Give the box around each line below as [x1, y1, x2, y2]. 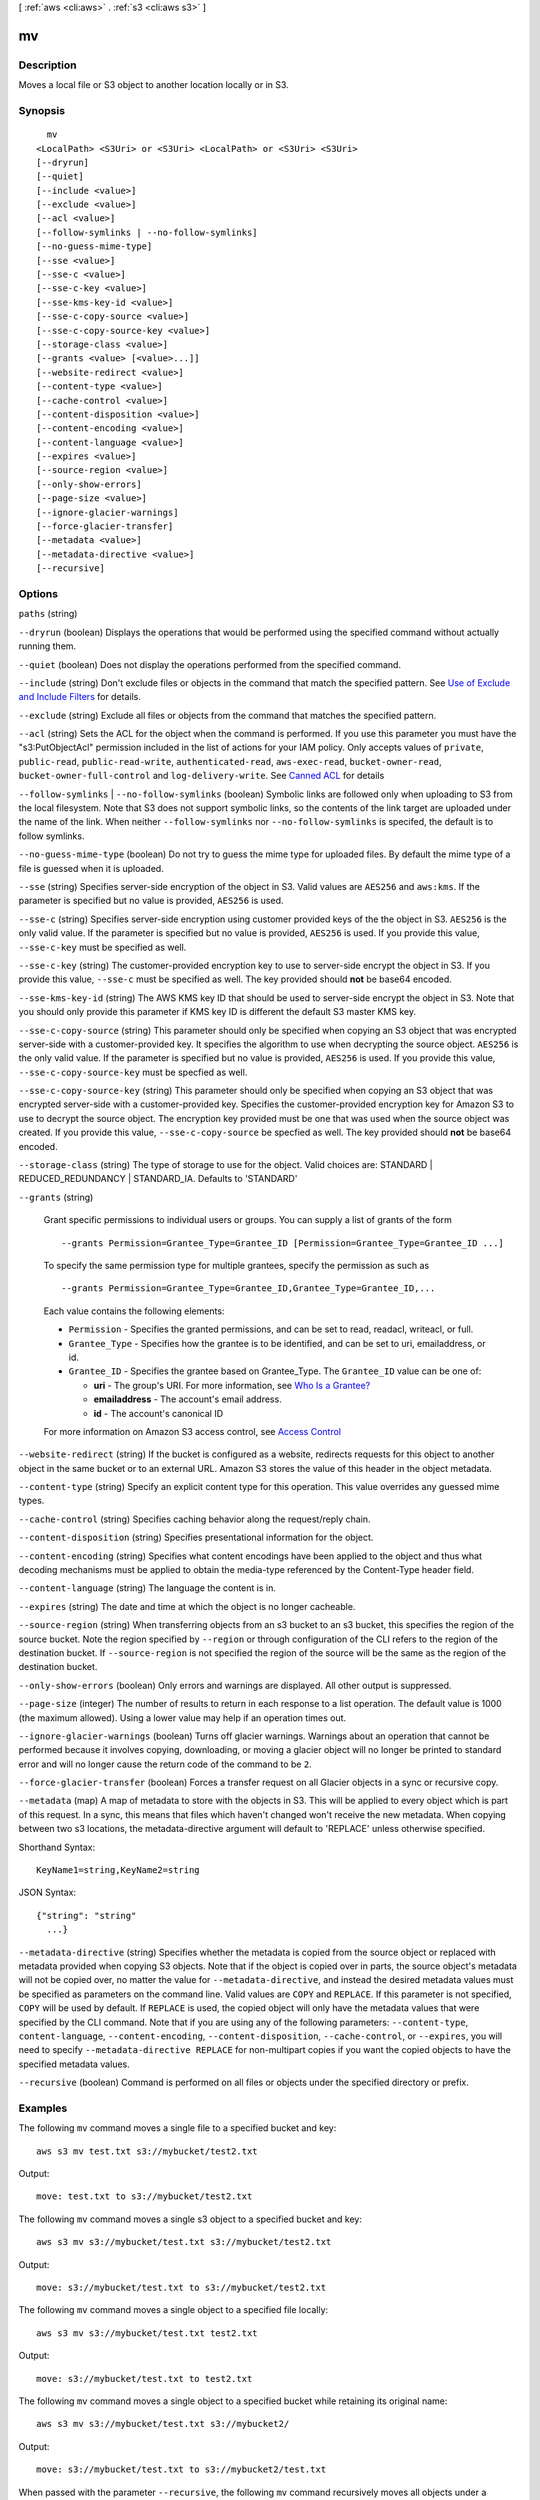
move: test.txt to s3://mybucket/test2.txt [36, 2191, 253, 2202]
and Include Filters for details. [18, 691, 142, 703]
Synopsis [18, 103, 65, 117]
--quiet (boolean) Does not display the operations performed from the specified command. [18, 658, 402, 670]
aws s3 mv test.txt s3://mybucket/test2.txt [36, 2145, 259, 2157]
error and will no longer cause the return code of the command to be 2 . [18, 1758, 312, 1770]
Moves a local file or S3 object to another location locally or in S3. [18, 79, 289, 91]
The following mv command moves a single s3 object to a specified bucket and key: [18, 2213, 362, 2225]
